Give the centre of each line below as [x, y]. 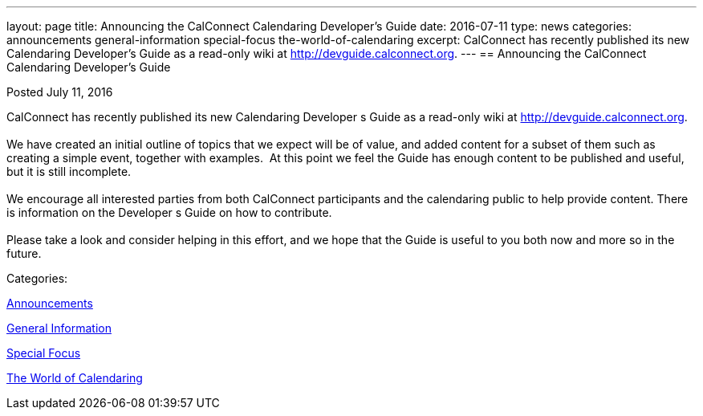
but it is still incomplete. [69, 171]
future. [24, 253]
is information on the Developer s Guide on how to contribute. [169, 212]
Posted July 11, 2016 [60, 92]
